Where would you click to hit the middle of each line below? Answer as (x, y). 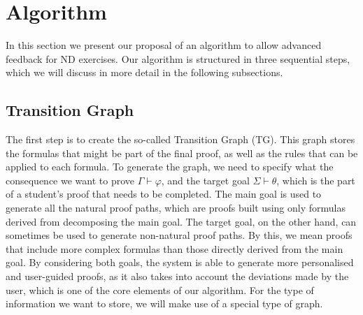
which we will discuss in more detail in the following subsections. (144, 72)
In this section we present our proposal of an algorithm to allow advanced (164, 45)
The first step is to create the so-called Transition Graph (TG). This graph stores (180, 139)
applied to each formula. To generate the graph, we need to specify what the (170, 167)
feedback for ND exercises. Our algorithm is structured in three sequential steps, (178, 58)
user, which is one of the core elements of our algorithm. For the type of (160, 290)
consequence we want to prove (70, 180)
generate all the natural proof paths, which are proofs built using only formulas (176, 208)
